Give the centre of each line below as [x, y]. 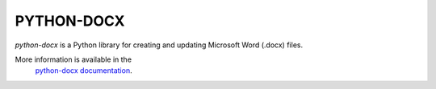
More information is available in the [73, 59]
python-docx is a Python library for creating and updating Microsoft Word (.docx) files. [159, 45]
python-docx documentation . [84, 71]
